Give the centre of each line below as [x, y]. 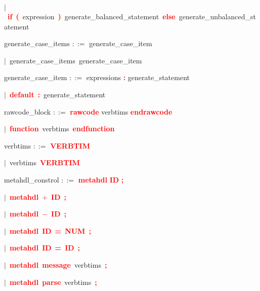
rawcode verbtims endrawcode [121, 111]
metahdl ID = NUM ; [50, 230]
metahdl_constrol [32, 179]
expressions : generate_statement [138, 77]
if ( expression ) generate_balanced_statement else [92, 16]
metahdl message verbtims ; [58, 264]
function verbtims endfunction [62, 129]
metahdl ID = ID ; [45, 248]
